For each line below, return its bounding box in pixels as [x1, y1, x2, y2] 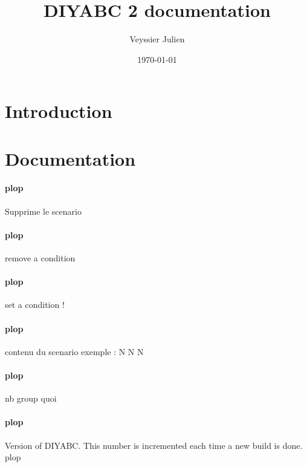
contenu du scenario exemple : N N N [5, 345, 144, 358]
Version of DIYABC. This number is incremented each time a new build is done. [5, 439, 303, 451]
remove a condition [5, 252, 76, 264]
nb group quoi [5, 392, 57, 405]
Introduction [5, 99, 112, 123]
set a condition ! [5, 298, 65, 311]
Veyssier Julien [129, 33, 185, 45]
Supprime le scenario [5, 204, 82, 217]
